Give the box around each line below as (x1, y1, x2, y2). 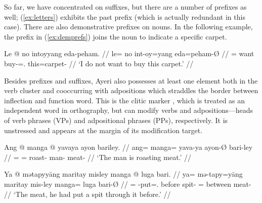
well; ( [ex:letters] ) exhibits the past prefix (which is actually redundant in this (4, 11, 245, 22)
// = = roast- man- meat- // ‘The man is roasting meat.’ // (4, 151, 192, 162)
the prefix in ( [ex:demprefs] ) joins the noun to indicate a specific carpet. (4, 31, 227, 42)
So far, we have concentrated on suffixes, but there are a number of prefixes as (4, 2, 247, 12)
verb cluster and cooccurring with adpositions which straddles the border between (4, 85, 258, 96)
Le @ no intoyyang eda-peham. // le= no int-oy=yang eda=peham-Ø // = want (4, 48, 254, 59)
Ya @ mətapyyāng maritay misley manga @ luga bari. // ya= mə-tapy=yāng (4, 169, 243, 179)
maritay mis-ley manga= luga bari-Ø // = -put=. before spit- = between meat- (4, 178, 251, 189)
